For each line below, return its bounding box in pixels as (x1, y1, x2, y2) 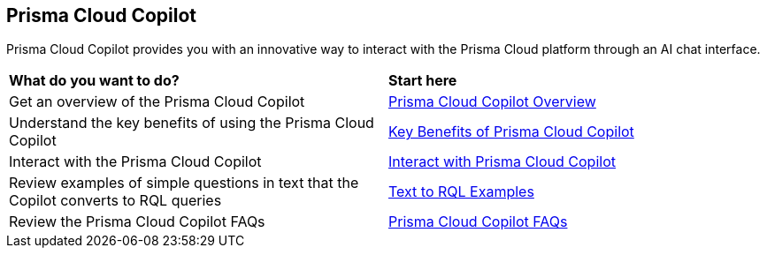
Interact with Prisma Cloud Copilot (388, 153, 616, 171)
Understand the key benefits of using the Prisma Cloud (9, 114, 374, 132)
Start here (388, 71, 457, 90)
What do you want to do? (9, 71, 180, 90)
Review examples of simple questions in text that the (9, 174, 359, 192)
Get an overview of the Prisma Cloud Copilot (9, 93, 305, 111)
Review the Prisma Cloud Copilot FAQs (9, 213, 265, 231)
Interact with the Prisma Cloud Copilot (9, 153, 262, 171)
